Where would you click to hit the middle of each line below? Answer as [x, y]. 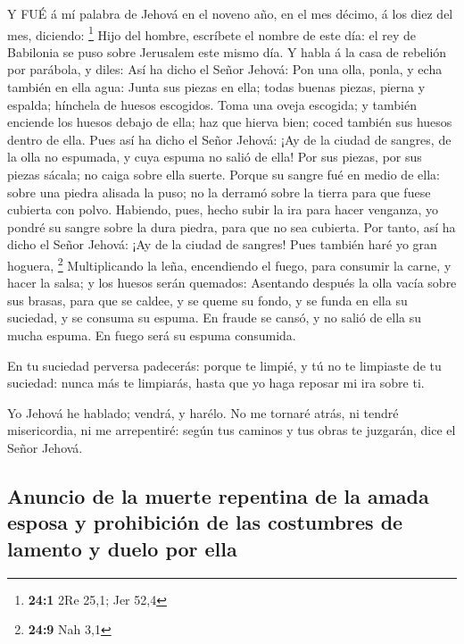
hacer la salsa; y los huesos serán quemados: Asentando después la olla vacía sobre [232, 283]
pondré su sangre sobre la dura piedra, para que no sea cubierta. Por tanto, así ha [232, 226]
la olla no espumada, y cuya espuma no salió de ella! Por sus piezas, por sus [215, 157]
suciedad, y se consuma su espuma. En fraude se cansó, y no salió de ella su [215, 318]
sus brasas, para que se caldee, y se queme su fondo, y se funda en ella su [207, 300]
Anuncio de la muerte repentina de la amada [218, 495]
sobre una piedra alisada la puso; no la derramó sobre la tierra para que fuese [219, 192]
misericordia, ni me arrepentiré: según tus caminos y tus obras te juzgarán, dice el [232, 430]
